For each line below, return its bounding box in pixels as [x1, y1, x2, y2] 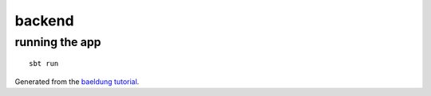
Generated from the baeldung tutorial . [14, 76, 140, 86]
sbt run [29, 60, 59, 68]
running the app [14, 35, 101, 49]
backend [14, 12, 75, 29]
